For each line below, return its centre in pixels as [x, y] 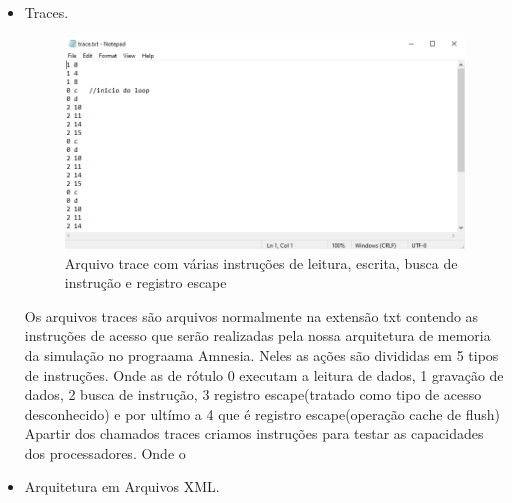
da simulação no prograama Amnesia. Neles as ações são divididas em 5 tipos [261, 354]
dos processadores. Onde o [105, 452]
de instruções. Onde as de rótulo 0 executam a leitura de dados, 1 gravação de [264, 374]
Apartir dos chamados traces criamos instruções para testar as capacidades [254, 433]
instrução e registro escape [145, 282]
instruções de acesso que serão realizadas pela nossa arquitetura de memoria [257, 335]
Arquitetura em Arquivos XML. [122, 486]
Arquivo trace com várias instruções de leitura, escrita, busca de [261, 262]
